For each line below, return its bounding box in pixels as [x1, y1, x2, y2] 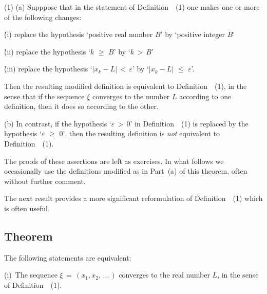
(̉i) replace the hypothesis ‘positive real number [4, 29, 153, 40]
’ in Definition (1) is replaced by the [130, 118, 249, 128]
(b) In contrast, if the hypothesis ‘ [4, 118, 111, 128]
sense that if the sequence [4, 90, 85, 101]
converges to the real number [119, 269, 210, 280]
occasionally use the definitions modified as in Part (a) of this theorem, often [4, 166, 247, 176]
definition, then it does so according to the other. [4, 101, 159, 112]
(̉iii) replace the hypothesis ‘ [4, 63, 92, 74]
